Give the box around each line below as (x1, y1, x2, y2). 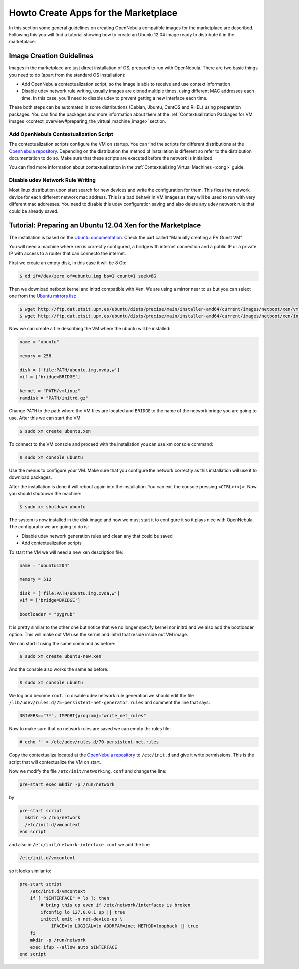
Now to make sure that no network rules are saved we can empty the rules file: (9, 726, 171, 732)
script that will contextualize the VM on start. (9, 759, 101, 765)
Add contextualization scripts (21, 540, 82, 546)
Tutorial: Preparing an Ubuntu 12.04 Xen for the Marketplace (9, 221, 201, 230)
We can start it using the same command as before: (9, 641, 116, 646)
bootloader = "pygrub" (19, 612, 75, 617)
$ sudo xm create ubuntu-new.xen (19, 653, 102, 659)
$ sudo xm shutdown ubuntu (19, 504, 86, 509)
